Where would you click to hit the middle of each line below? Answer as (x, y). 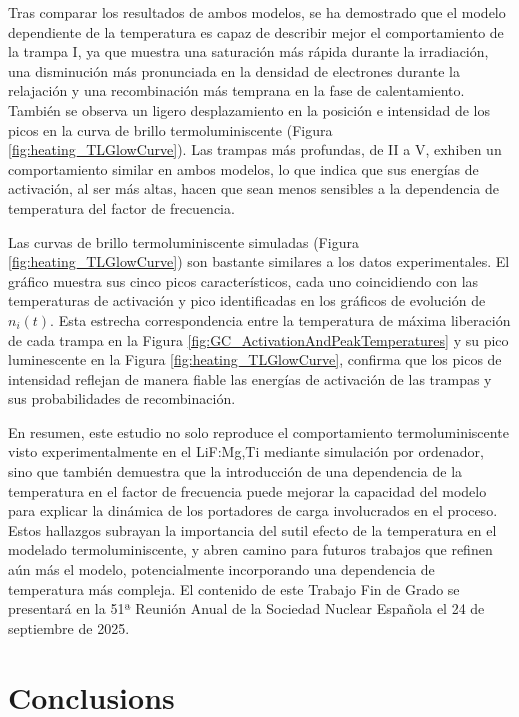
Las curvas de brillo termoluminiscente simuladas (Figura (183, 241)
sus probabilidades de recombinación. (122, 398)
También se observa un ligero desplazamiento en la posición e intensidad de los (249, 109)
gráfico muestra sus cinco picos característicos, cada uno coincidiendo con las (243, 280)
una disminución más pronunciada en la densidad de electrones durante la (234, 70)
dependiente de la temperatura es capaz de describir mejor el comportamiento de (256, 31)
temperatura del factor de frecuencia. (121, 207)
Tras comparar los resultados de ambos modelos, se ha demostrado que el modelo (257, 12)
